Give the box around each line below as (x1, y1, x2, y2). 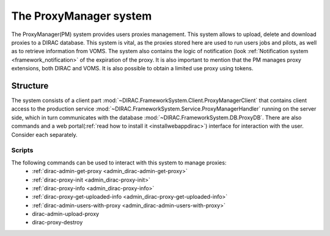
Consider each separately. (11, 131, 78, 138)
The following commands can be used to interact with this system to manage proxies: (11, 159, 227, 166)
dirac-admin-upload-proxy (32, 210, 100, 218)
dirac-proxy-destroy (32, 219, 83, 226)
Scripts (11, 146, 34, 155)
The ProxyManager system (11, 9, 152, 23)
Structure (11, 80, 49, 91)
